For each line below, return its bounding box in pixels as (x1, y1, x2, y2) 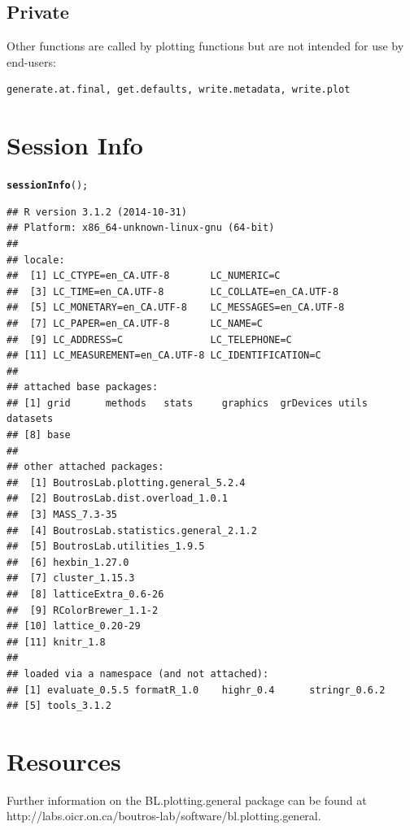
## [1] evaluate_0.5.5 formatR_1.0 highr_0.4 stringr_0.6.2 (7, 684, 386, 696)
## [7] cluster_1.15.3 (7, 572, 135, 584)
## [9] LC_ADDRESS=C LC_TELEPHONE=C (7, 333, 292, 345)
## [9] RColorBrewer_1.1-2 (7, 604, 159, 616)
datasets (7, 413, 54, 425)
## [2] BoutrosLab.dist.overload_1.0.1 (7, 493, 229, 505)
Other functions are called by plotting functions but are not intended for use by (7, 37, 404, 54)
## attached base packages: (7, 381, 159, 393)
